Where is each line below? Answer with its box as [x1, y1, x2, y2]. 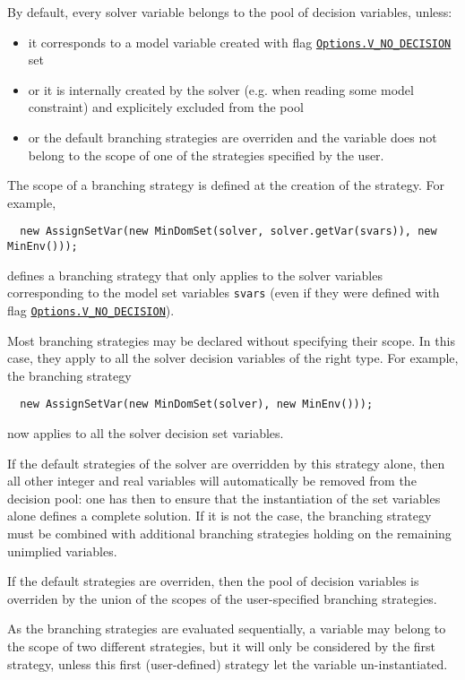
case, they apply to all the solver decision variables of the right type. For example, [7, 349, 459, 367]
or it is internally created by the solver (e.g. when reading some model [28, 80, 414, 99]
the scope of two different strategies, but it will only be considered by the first [7, 637, 436, 655]
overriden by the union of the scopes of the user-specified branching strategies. [7, 589, 437, 607]
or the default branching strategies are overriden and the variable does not [28, 128, 437, 147]
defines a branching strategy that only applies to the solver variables [7, 265, 383, 284]
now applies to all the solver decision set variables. [7, 424, 284, 443]
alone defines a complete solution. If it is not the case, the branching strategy [7, 506, 432, 525]
